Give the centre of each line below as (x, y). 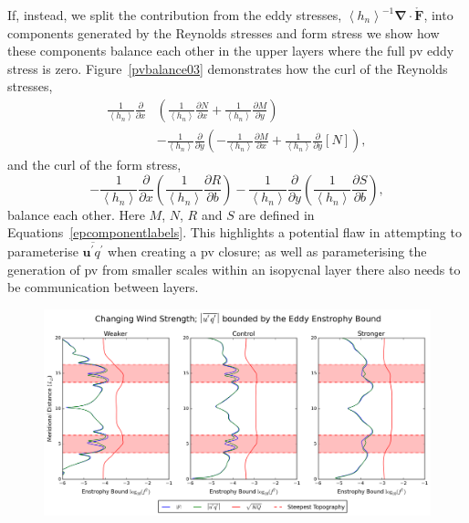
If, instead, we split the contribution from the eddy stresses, (175, 15)
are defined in (276, 214)
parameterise (43, 251)
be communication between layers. (103, 287)
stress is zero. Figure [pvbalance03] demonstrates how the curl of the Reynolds (228, 68)
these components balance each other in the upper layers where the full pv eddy (231, 51)
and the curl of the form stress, (94, 165)
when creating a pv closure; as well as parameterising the (267, 251)
